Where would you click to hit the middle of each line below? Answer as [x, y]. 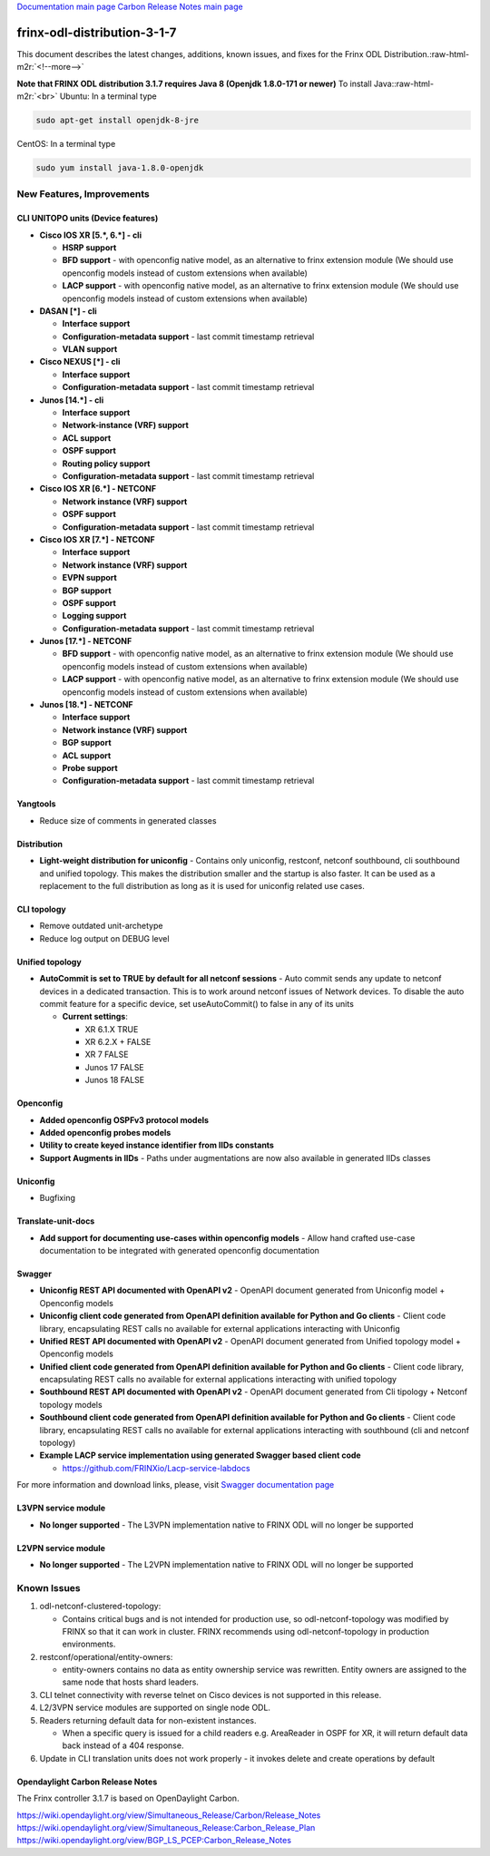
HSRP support [89, 247]
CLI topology [42, 909]
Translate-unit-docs [56, 1221]
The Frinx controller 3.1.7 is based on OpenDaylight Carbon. [128, 1798]
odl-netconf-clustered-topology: [100, 1607]
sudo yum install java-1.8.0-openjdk [120, 168]
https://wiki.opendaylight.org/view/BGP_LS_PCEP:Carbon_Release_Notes [154, 1841]
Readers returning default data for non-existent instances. [148, 1720]
